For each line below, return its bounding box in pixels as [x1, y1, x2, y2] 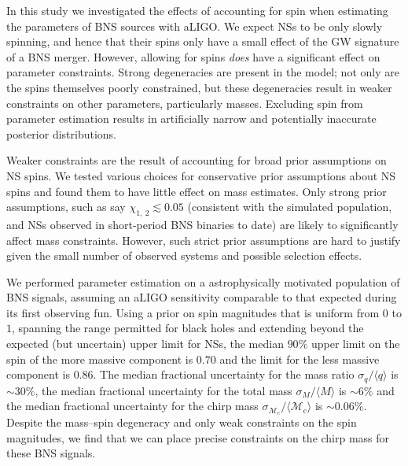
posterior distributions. [6, 125, 116, 142]
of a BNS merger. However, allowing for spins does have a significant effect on [6, 48, 380, 65]
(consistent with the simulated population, [187, 198, 392, 215]
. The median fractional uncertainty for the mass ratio [93, 366, 355, 383]
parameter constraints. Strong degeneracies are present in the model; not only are [6, 64, 399, 80]
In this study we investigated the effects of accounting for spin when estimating [6, 2, 388, 18]
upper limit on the [311, 335, 400, 352]
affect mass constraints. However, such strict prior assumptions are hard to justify [6, 231, 401, 248]
